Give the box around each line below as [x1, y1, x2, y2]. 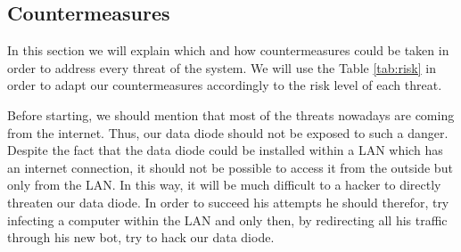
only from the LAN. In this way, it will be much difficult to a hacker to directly [7, 175, 441, 194]
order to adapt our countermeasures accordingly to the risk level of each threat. [7, 76, 442, 94]
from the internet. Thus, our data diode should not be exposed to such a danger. [7, 123, 449, 142]
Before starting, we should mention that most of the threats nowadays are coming [7, 105, 455, 124]
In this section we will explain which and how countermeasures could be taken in [7, 41, 449, 60]
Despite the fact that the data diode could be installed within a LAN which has [7, 141, 443, 159]
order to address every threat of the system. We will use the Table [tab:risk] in [7, 58, 436, 77]
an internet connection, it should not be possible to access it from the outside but [7, 158, 453, 176]
